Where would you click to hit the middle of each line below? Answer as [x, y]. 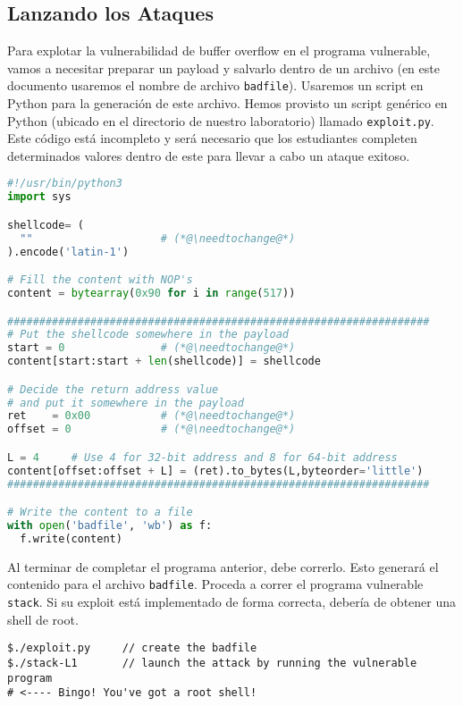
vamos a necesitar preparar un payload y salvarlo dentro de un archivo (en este [223, 67]
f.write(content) [71, 538]
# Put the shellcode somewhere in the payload [148, 335]
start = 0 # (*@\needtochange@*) [152, 348]
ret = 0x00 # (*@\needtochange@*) [152, 416]
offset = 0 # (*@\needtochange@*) [152, 429]
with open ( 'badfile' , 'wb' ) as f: [110, 526]
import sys [39, 197]
